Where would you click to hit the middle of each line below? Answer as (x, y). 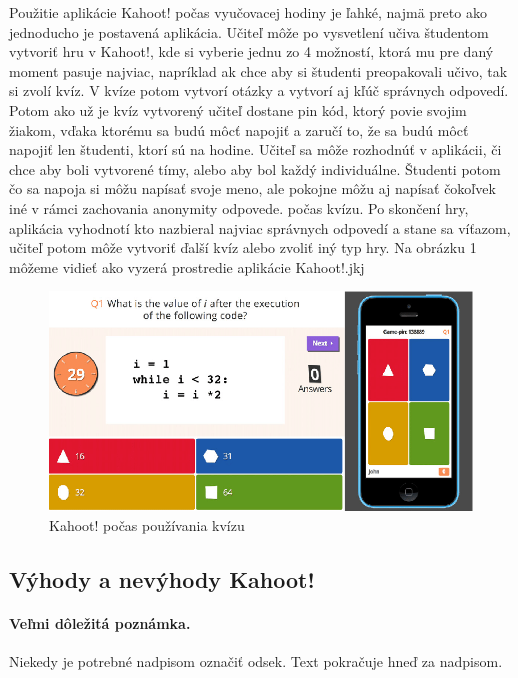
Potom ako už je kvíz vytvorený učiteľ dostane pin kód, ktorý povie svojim (238, 109)
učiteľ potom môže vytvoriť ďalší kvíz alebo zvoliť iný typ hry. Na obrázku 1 (243, 247)
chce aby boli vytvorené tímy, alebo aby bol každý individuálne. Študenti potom (255, 168)
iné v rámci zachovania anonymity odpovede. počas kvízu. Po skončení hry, (239, 207)
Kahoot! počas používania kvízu (147, 524)
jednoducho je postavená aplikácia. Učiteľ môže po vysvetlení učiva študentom (249, 31)
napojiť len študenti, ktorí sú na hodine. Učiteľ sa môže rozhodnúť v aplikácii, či (255, 149)
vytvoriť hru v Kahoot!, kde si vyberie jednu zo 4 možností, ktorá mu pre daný (251, 51)
